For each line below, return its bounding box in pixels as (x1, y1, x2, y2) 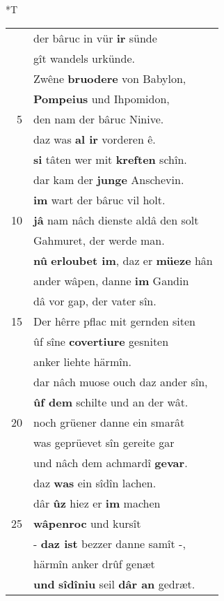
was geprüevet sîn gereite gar (33, 434, 175, 450)
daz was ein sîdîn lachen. (33, 474, 157, 491)
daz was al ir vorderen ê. (33, 130, 156, 147)
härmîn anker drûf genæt (33, 555, 155, 572)
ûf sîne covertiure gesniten (33, 333, 169, 349)
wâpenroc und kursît (33, 515, 141, 531)
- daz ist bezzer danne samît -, (33, 535, 186, 551)
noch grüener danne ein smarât (33, 413, 185, 430)
